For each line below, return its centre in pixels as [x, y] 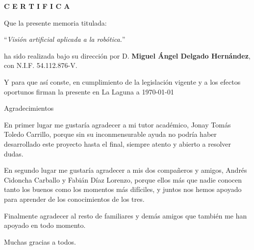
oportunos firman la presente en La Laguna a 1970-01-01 [89, 91]
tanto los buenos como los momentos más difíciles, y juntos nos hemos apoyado [123, 189]
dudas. [14, 153]
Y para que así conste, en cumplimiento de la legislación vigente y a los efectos [122, 81]
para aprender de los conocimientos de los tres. [74, 199]
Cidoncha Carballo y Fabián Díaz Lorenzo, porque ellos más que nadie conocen [123, 179]
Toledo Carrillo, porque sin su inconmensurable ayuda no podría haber [110, 134]
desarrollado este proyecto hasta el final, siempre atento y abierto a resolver [118, 143]
